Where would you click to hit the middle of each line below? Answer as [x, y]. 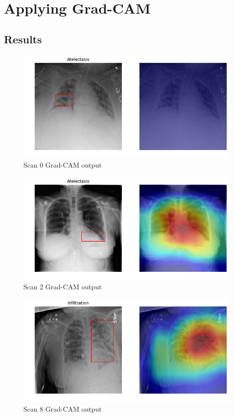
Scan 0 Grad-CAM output [63, 165]
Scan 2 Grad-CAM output [63, 287]
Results [23, 39]
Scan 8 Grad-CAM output [63, 408]
